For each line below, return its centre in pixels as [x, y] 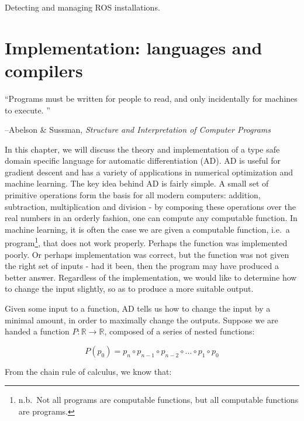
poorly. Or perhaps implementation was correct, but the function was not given [147, 254]
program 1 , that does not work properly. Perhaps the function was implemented [146, 242]
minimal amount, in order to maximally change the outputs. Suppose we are [141, 320]
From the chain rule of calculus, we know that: [88, 371]
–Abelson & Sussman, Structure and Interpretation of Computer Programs [138, 130]
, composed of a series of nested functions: [179, 331]
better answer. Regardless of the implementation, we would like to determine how [151, 277]
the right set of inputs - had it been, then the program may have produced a [142, 266]
